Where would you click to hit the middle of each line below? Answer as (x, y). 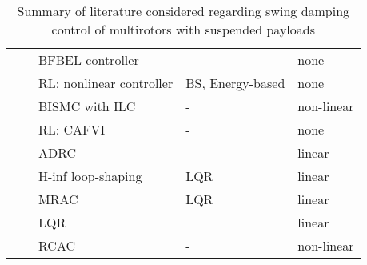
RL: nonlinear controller (106, 83)
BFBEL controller (89, 60)
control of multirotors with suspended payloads (183, 29)
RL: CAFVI (72, 129)
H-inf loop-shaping (90, 176)
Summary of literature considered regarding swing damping (183, 11)
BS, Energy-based (235, 83)
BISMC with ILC (87, 106)
